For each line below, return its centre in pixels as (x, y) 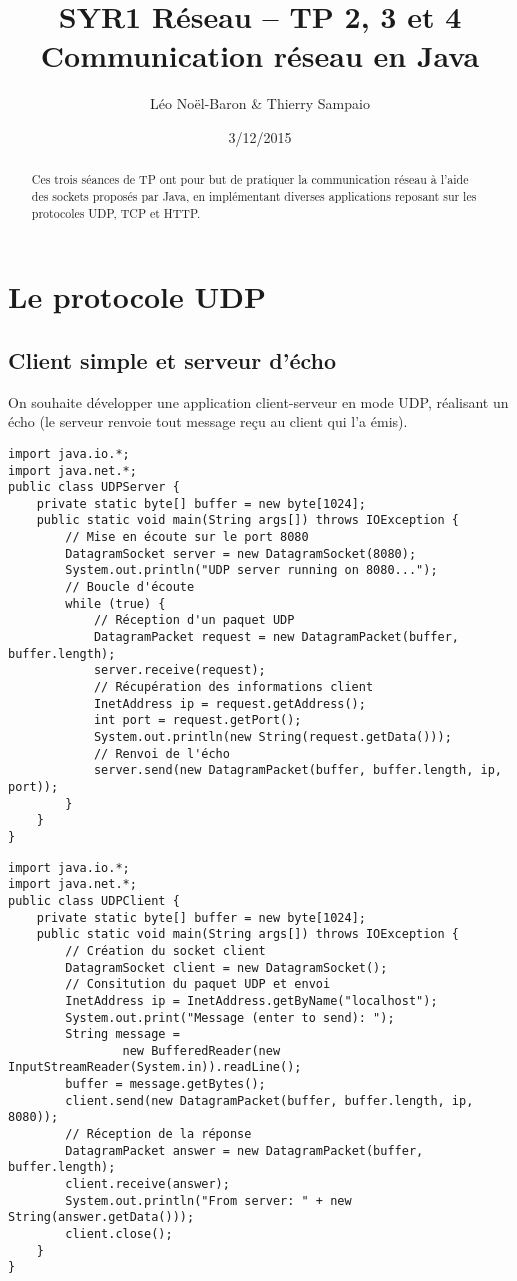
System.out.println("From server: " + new (208, 1200)
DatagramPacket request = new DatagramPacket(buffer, (276, 637)
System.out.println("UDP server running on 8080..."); (251, 570)
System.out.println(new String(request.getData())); (272, 737)
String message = (122, 1034)
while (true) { (115, 603)
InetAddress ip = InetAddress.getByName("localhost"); (251, 1000)
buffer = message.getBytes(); (165, 1084)
